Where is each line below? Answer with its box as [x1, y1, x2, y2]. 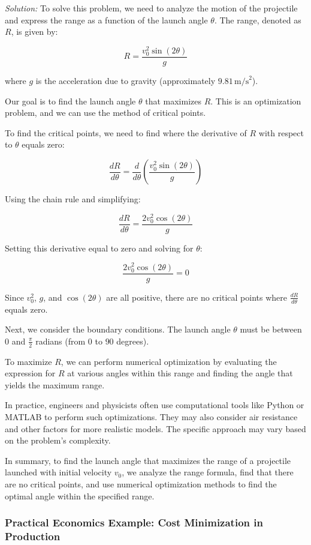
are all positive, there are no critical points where [106, 291, 288, 303]
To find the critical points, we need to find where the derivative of [5, 126, 247, 139]
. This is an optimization [210, 94, 301, 107]
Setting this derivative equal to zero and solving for [5, 241, 194, 254]
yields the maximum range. [5, 378, 105, 391]
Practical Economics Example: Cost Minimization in [5, 515, 263, 530]
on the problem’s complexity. [5, 434, 111, 447]
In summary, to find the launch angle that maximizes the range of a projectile [5, 454, 291, 466]
